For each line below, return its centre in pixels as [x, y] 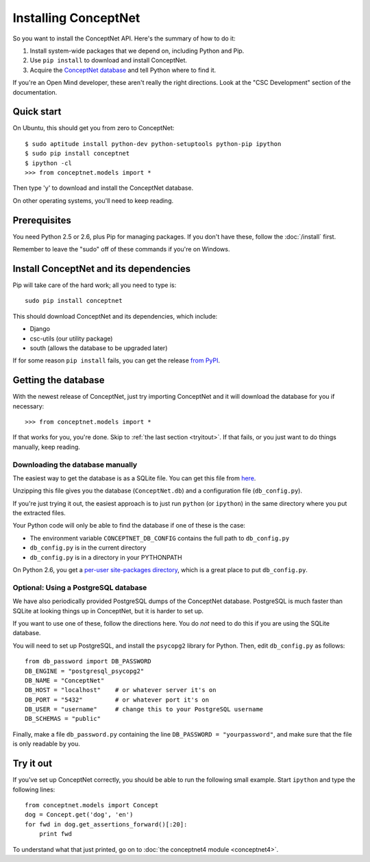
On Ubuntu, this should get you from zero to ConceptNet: [94, 128]
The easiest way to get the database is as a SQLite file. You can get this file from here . [134, 478]
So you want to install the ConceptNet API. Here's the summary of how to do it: [124, 38]
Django [40, 329]
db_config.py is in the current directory [88, 547]
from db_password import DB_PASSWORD [88, 662]
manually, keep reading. [46, 447]
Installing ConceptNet [76, 18]
